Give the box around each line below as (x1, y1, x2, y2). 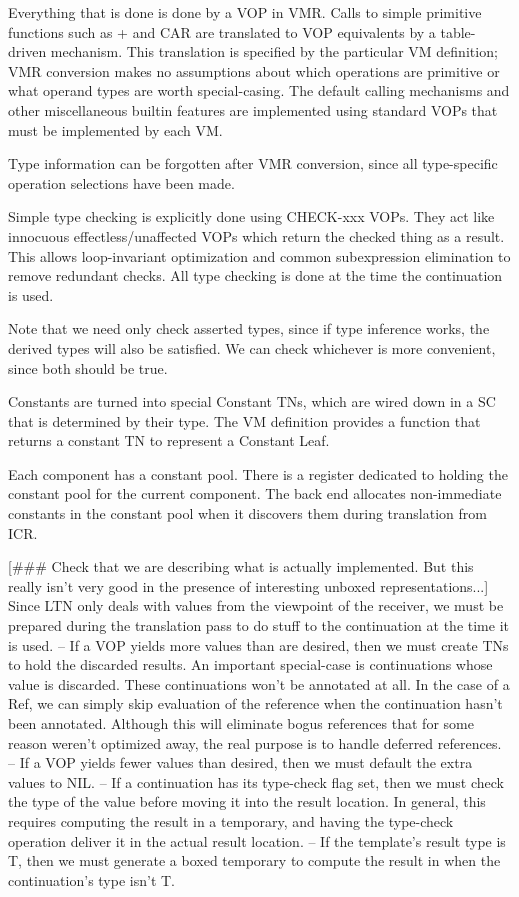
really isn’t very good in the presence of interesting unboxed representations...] (8, 575, 489, 596)
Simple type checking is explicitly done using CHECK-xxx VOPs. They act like (8, 206, 495, 227)
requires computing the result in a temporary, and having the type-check (8, 810, 454, 831)
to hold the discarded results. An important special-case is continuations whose (8, 654, 493, 675)
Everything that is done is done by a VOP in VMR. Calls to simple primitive (8, 2, 482, 22)
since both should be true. (8, 357, 168, 378)
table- (440, 21, 476, 42)
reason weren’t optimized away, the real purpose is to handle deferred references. (8, 732, 502, 753)
